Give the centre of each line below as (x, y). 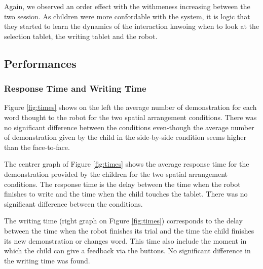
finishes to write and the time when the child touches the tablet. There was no (126, 194)
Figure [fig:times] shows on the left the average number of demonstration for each (130, 107)
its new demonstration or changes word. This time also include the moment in (125, 240)
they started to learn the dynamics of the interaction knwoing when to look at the (132, 26)
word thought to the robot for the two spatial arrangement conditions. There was (130, 117)
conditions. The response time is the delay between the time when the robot (122, 184)
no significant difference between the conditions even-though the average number (129, 127)
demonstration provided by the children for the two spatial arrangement (116, 174)
